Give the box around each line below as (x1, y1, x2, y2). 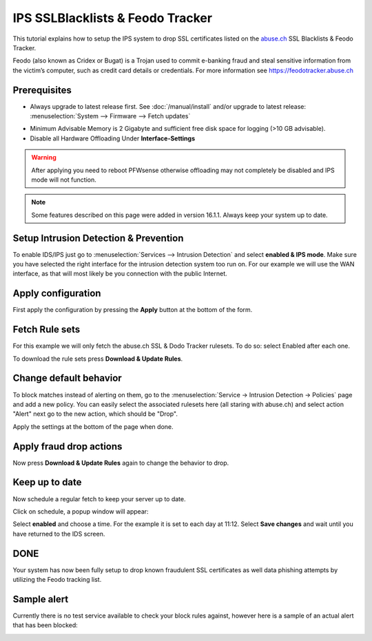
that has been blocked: (12, 621, 79, 629)
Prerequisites (12, 84, 72, 96)
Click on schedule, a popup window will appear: (12, 507, 149, 516)
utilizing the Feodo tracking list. (12, 576, 102, 583)
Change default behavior (12, 372, 122, 384)
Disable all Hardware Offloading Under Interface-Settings (30, 134, 196, 143)
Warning (31, 154, 56, 162)
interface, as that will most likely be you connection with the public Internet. (12, 269, 227, 278)
